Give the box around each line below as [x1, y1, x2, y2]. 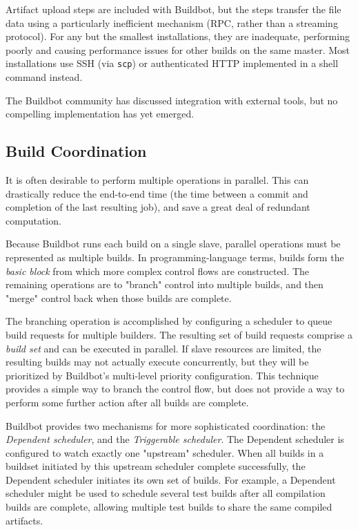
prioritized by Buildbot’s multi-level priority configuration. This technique [6, 368, 319, 382]
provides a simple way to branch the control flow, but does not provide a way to [6, 381, 345, 396]
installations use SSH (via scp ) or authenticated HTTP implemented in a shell [6, 56, 339, 70]
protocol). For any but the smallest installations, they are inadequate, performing [6, 29, 350, 44]
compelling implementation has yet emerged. [6, 106, 195, 121]
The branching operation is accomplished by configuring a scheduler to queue [6, 314, 332, 328]
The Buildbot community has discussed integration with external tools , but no [6, 93, 338, 107]
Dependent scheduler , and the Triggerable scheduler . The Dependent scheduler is [6, 432, 344, 446]
